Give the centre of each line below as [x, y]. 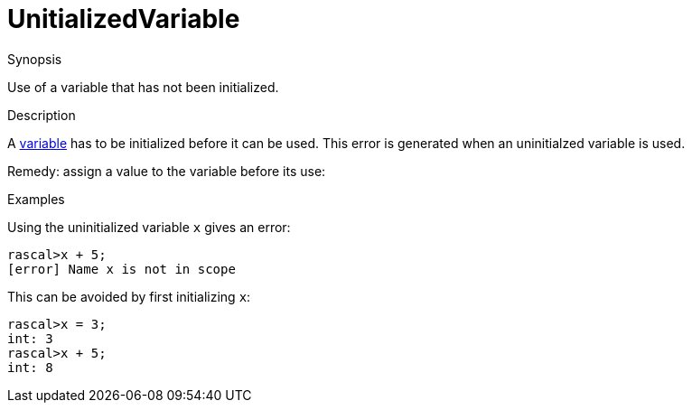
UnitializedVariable [124, 19]
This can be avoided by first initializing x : [129, 296]
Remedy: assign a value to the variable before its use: [167, 171]
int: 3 [30, 338]
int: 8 [30, 367]
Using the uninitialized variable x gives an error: [149, 227]
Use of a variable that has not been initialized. [143, 87]
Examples [36, 199]
